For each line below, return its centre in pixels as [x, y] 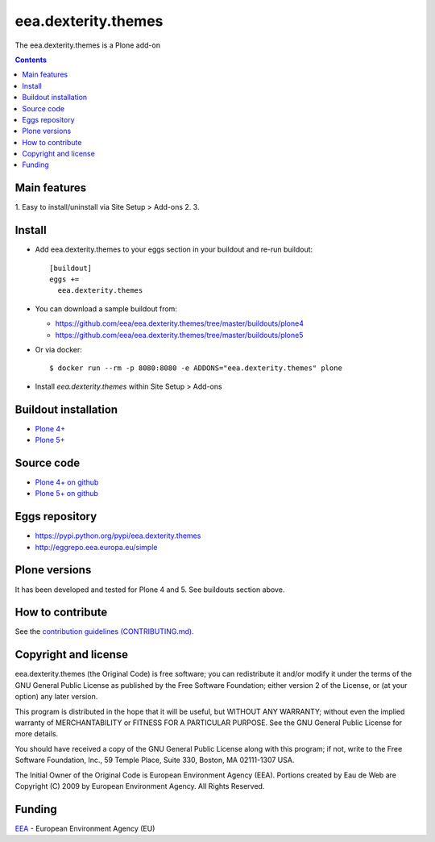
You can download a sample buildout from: [106, 308]
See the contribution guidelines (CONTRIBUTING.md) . [104, 631]
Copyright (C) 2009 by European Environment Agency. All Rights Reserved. [140, 786]
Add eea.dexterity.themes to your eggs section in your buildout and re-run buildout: [174, 249]
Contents [31, 60]
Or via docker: [58, 350]
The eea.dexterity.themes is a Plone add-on [88, 45]
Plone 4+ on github [67, 482]
